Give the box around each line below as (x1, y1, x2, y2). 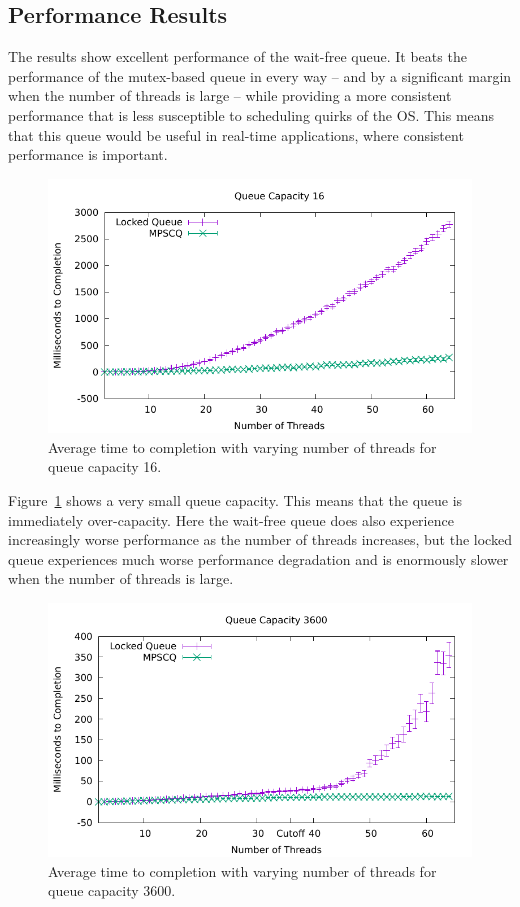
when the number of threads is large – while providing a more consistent (8, 85, 452, 106)
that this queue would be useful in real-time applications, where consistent (8, 124, 464, 145)
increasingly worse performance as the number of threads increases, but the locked (8, 529, 512, 550)
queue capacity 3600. (48, 880, 176, 901)
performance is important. (8, 144, 168, 165)
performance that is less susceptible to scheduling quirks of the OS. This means (8, 104, 495, 125)
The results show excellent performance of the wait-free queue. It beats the (8, 46, 467, 67)
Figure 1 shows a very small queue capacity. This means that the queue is (8, 489, 463, 510)
